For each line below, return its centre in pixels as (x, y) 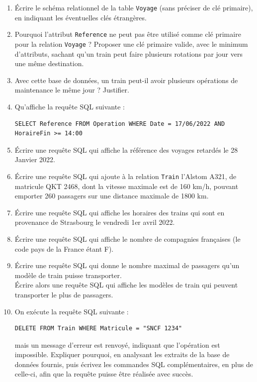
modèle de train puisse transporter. (68, 275)
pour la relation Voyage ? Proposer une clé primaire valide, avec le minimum (131, 44)
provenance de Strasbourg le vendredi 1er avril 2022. (95, 222)
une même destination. (49, 63)
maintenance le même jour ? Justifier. (72, 90)
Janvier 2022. (35, 159)
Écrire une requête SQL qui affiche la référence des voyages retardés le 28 (126, 149)
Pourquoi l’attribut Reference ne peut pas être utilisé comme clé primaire (128, 34)
